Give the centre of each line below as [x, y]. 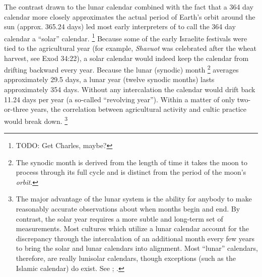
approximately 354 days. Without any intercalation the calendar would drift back [130, 89]
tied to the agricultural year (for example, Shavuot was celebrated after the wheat [130, 48]
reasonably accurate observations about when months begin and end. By [128, 209]
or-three [16, 109]
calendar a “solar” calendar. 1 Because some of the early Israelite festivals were [126, 37]
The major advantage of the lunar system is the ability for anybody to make [134, 199]
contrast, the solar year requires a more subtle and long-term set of [119, 218]
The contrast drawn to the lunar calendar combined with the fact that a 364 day [129, 7]
